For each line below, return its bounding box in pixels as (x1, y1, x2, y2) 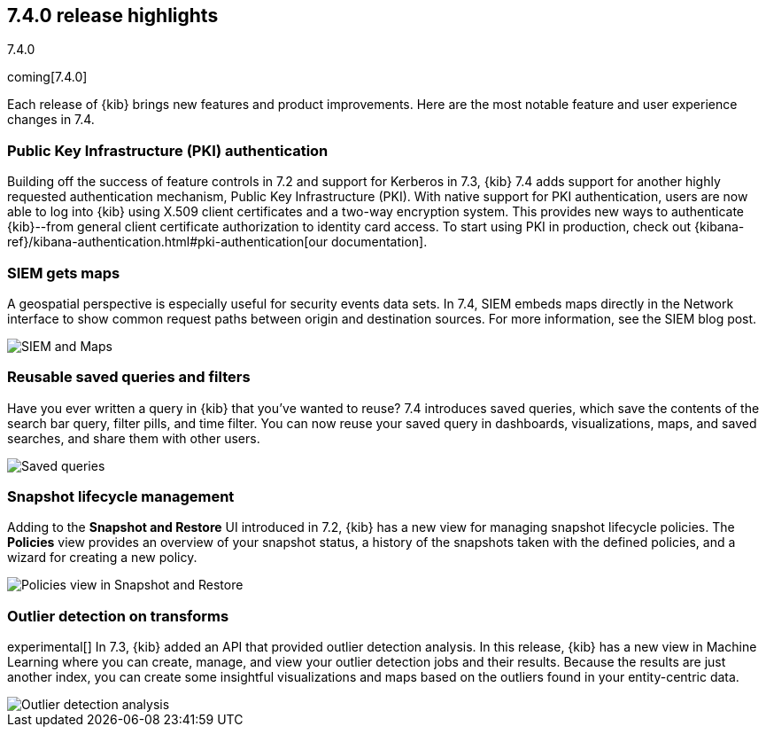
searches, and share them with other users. (7, 430, 260, 446)
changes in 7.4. (7, 112, 95, 128)
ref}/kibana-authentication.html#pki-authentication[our (7, 234, 329, 250)
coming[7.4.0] (7, 69, 88, 85)
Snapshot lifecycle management (7, 488, 235, 506)
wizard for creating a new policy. (7, 550, 197, 566)
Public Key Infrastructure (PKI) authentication (7, 141, 329, 160)
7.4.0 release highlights (7, 4, 219, 27)
